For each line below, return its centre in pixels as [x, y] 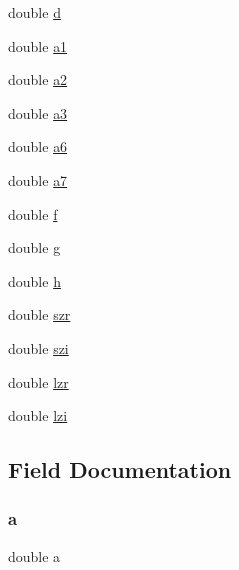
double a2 [38, 79]
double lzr [38, 381]
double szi [38, 347]
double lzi [38, 415]
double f [33, 213]
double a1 [38, 45]
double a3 [38, 112]
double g [34, 247]
